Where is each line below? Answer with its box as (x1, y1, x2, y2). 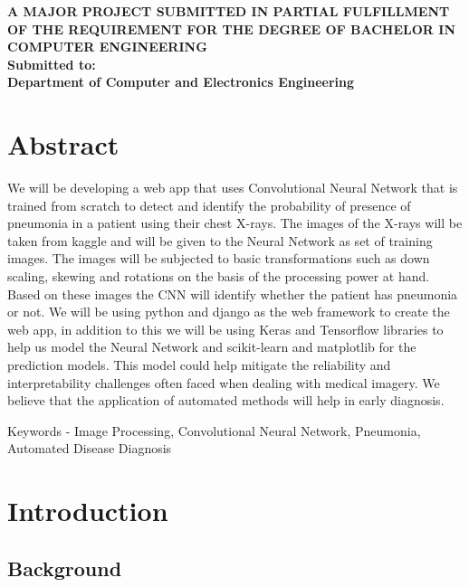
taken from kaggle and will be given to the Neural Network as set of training (7, 231, 433, 250)
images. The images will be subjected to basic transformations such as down (7, 249, 430, 268)
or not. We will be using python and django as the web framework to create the (7, 302, 450, 321)
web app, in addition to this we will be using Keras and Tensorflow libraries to (7, 319, 444, 338)
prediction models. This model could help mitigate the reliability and (7, 355, 391, 374)
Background (7, 554, 122, 582)
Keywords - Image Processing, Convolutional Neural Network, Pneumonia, (7, 421, 421, 440)
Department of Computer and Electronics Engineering (7, 72, 354, 91)
